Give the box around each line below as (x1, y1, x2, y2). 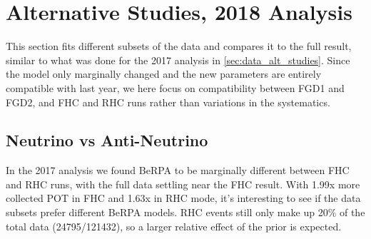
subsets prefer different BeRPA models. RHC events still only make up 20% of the (6, 205, 365, 220)
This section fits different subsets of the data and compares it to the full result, (6, 39, 352, 54)
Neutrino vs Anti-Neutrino (6, 129, 208, 151)
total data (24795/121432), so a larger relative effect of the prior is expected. (6, 218, 342, 233)
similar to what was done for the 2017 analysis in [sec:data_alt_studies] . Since (6, 52, 350, 67)
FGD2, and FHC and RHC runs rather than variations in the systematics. (6, 94, 330, 109)
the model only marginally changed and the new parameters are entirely (6, 66, 322, 81)
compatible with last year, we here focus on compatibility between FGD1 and (6, 80, 345, 95)
